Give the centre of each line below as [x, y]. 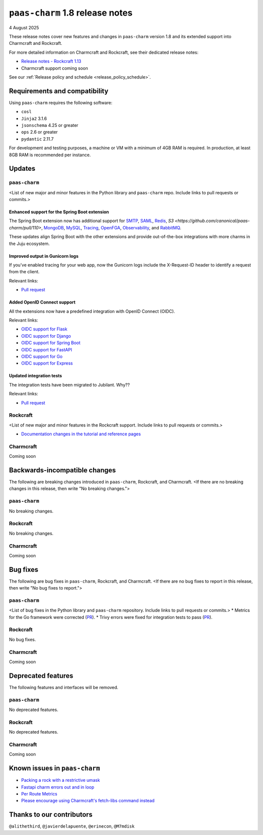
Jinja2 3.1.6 [34, 118]
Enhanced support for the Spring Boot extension [59, 212]
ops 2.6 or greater [39, 132]
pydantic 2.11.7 [37, 139]
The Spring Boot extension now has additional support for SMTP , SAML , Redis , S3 [91, 221]
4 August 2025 [24, 27]
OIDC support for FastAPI [47, 349]
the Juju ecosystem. [29, 244]
